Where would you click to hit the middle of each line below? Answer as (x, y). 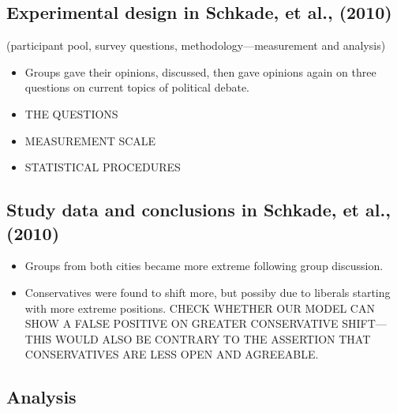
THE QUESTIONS (71, 113)
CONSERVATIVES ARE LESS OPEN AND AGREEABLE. (172, 354)
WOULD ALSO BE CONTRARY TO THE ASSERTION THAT (213, 338)
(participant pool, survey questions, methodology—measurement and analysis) (196, 45)
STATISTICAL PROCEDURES (103, 167)
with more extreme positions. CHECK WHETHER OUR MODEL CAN (200, 308)
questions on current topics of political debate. (137, 87)
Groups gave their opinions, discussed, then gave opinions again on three (200, 71)
